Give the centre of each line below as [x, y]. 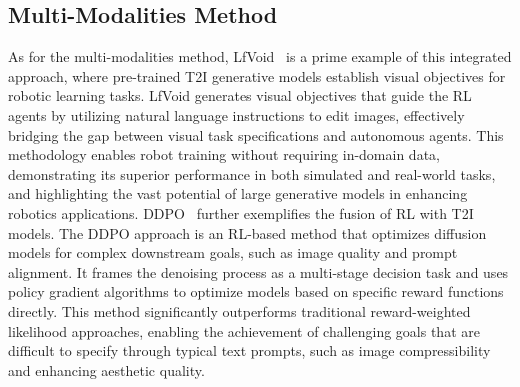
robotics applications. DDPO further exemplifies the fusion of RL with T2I [241, 212]
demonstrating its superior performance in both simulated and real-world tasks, [252, 173]
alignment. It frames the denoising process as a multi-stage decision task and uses [258, 271]
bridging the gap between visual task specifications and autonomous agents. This [256, 134]
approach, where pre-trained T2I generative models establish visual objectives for [257, 75]
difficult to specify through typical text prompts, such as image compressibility [249, 350]
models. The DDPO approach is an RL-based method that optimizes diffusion [247, 232]
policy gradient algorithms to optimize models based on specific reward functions [256, 291]
